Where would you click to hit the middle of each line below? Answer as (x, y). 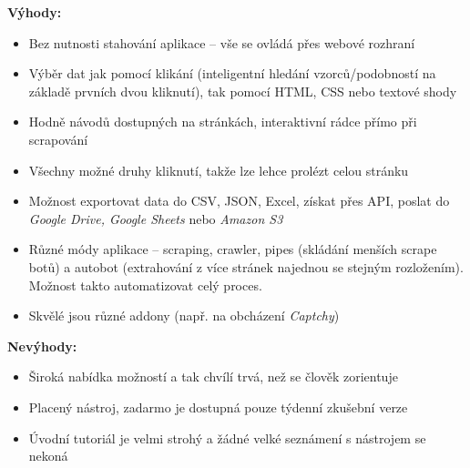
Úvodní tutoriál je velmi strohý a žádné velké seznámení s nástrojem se (227, 437)
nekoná (48, 456)
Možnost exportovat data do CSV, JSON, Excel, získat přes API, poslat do (239, 201)
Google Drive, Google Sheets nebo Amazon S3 (156, 218)
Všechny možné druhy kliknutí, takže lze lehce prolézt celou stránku (219, 170)
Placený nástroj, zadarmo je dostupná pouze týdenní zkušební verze (218, 407)
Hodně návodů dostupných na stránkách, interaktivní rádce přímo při (223, 122)
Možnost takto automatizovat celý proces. (145, 285)
